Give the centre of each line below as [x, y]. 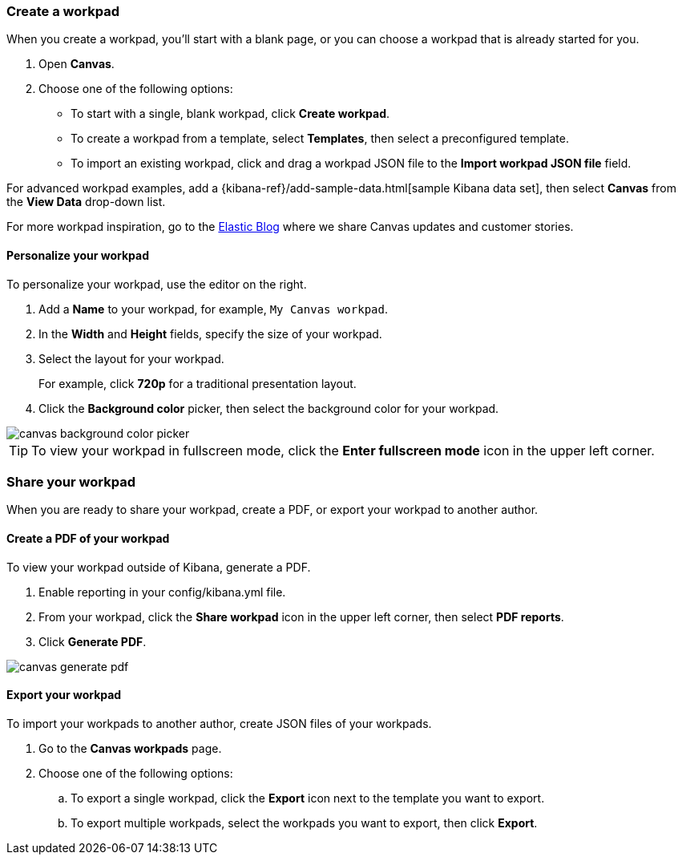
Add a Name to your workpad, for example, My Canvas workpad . [213, 309]
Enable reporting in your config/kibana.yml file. [162, 592]
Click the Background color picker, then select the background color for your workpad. [269, 408]
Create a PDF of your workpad [88, 538]
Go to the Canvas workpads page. [130, 748]
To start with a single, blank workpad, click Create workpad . [230, 114]
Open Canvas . [77, 64]
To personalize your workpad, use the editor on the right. [157, 284]
